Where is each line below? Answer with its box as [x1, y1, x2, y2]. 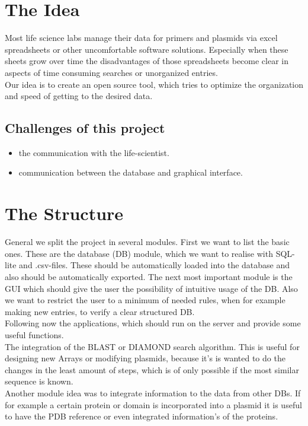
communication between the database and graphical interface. [18, 166, 243, 179]
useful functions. [5, 328, 64, 341]
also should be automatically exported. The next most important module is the [5, 270, 293, 282]
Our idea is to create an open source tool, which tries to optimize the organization [5, 78, 304, 90]
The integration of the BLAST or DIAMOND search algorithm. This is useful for [5, 340, 300, 352]
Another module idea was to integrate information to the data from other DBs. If [5, 386, 301, 399]
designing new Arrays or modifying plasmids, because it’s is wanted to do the [5, 352, 285, 364]
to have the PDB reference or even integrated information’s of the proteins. [5, 410, 278, 422]
